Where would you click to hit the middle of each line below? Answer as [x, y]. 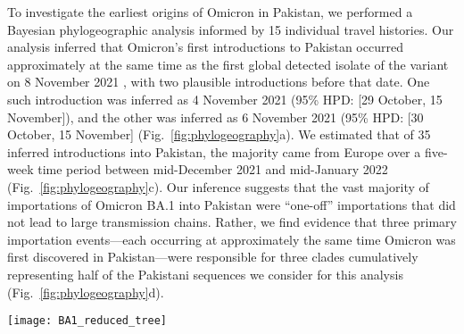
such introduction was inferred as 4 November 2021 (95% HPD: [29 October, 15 [225, 99]
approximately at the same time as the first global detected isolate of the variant [228, 64]
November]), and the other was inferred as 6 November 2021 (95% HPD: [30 [215, 117]
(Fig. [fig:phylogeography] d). [86, 292]
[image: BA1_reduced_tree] [87, 321]
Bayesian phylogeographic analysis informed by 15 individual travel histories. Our [231, 29]
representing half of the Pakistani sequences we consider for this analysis [205, 274]
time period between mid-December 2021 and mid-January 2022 [213, 169]
